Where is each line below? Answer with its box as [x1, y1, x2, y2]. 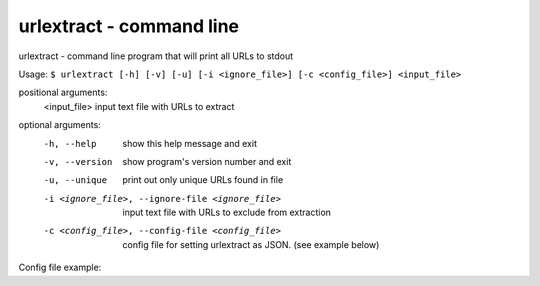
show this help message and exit [122, 137, 257, 149]
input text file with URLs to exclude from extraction [122, 206, 332, 219]
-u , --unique [43, 175, 108, 186]
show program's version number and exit [122, 155, 292, 167]
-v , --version [43, 156, 113, 167]
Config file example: [18, 261, 102, 274]
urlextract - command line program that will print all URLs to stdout [18, 50, 294, 62]
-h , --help [43, 138, 97, 149]
